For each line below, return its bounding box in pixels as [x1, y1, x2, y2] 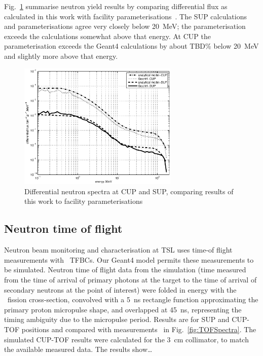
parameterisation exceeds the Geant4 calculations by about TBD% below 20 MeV [4, 41, 259, 51]
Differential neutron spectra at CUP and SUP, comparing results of [24, 186, 234, 196]
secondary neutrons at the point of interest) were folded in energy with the [4, 284, 237, 295]
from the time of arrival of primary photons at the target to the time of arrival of [4, 274, 257, 284]
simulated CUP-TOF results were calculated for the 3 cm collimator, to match [4, 334, 249, 344]
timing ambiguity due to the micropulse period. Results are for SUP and [4, 314, 230, 325]
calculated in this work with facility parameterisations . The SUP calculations [4, 11, 247, 21]
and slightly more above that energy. [4, 50, 118, 61]
